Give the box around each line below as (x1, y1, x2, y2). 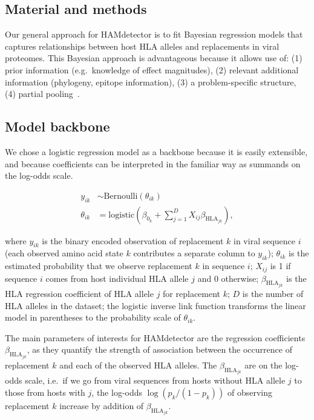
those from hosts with (5, 385, 85, 398)
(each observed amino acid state (5, 247, 123, 259)
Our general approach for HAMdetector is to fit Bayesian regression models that (5, 28, 303, 41)
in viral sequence (234, 234, 296, 247)
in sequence (202, 259, 245, 272)
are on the (244, 358, 283, 371)
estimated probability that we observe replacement (5, 259, 192, 272)
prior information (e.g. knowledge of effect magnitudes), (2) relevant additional (5, 63, 299, 76)
